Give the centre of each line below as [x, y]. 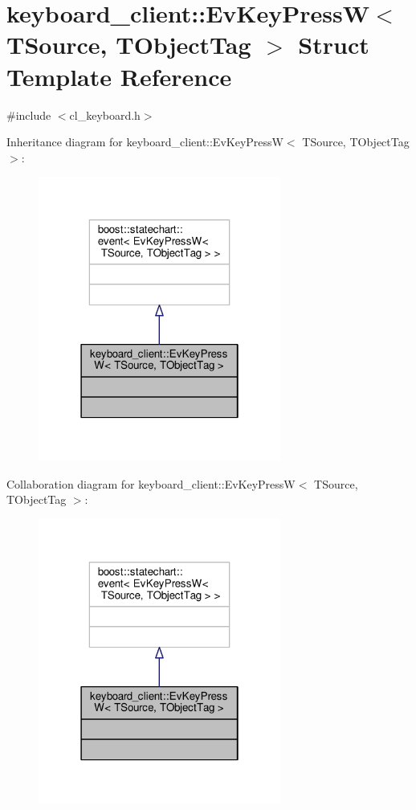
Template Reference [119, 76]
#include [29, 115]
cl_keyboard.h [105, 115]
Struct [334, 45]
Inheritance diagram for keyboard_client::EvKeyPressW [145, 142]
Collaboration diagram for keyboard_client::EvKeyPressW [151, 483]
